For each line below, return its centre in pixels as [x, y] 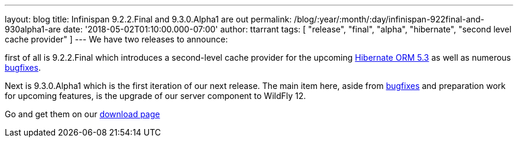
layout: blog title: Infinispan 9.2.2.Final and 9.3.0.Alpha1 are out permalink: [148, 19]
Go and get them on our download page [82, 114]
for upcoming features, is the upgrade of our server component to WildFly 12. [156, 96]
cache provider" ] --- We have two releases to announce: [116, 39]
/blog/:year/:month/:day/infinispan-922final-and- [389, 19]
